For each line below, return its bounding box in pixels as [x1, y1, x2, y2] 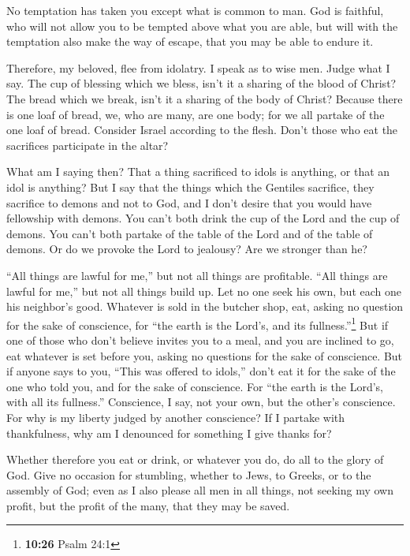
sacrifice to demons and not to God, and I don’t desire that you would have [6, 194, 372, 211]
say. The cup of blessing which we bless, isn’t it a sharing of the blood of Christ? [6, 75, 397, 91]
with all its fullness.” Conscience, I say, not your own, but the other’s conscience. [6, 394, 396, 410]
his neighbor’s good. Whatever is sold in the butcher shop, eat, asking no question [6, 298, 404, 315]
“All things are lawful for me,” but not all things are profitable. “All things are [6, 267, 388, 283]
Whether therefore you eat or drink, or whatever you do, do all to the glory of [6, 451, 384, 468]
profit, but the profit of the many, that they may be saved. [6, 497, 290, 513]
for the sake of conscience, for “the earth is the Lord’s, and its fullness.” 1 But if [6, 314, 389, 333]
